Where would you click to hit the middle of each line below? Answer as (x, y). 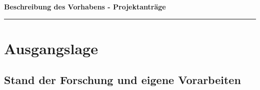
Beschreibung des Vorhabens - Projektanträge (85, 6)
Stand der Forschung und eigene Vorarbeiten (122, 80)
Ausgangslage (51, 48)
